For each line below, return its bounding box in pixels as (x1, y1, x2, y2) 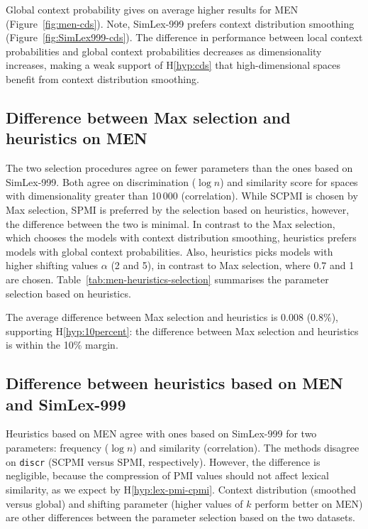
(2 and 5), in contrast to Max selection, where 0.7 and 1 (111, 258, 355, 273)
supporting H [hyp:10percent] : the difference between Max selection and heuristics (6, 323, 359, 338)
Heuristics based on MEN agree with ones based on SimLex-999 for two (6, 426, 317, 441)
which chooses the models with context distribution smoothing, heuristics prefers (6, 230, 357, 245)
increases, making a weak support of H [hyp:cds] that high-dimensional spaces (6, 58, 340, 72)
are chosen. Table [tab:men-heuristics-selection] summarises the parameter (6, 271, 329, 286)
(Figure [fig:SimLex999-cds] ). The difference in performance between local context (6, 30, 363, 45)
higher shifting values (6, 258, 99, 273)
